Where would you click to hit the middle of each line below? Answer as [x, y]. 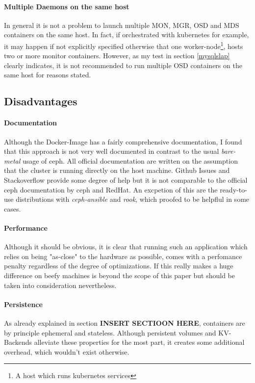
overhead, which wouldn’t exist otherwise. [67, 351]
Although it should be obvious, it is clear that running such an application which [126, 247]
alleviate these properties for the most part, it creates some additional [139, 342]
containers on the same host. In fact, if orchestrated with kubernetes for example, [127, 35]
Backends [18, 342]
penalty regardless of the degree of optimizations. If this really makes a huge [119, 266]
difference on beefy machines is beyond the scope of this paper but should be [120, 275]
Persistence [23, 304]
